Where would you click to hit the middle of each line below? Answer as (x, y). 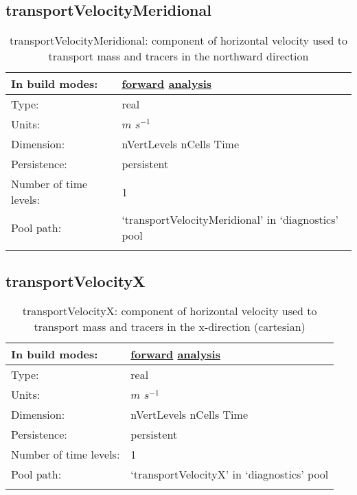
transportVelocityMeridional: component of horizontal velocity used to (178, 41)
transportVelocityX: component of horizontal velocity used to (170, 311)
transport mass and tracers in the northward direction (178, 56)
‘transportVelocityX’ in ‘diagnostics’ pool (230, 474)
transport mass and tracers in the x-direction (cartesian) (170, 327)
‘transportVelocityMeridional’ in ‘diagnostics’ (230, 220)
